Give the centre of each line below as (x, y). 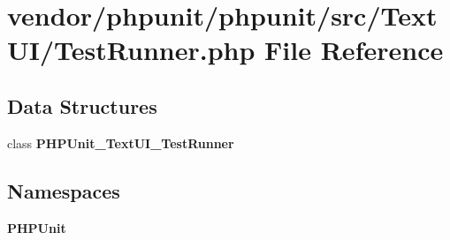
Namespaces (64, 190)
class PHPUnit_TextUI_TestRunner (121, 142)
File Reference (354, 50)
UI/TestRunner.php (131, 50)
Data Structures (82, 105)
